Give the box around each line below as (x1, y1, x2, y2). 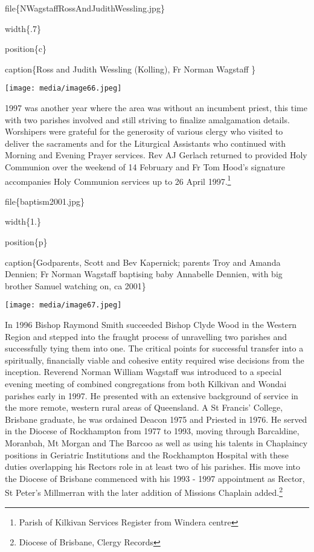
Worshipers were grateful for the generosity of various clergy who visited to (5, 125, 283, 138)
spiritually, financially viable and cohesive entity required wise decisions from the (5, 353, 304, 366)
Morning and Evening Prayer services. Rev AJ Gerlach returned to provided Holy (5, 149, 307, 161)
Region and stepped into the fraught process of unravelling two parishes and (5, 330, 287, 342)
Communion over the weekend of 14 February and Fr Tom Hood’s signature (5, 161, 285, 173)
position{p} (5, 236, 48, 248)
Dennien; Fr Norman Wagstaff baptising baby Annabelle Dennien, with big (5, 268, 283, 280)
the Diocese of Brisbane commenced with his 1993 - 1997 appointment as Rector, (5, 472, 305, 484)
